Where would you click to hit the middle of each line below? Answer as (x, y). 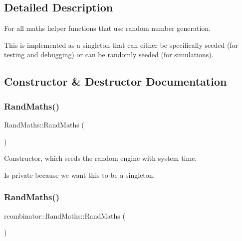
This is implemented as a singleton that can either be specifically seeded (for (121, 45)
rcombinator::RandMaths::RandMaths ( (65, 215)
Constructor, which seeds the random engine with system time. (101, 158)
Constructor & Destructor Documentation (116, 81)
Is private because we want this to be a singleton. (80, 175)
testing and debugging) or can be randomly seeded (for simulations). (109, 55)
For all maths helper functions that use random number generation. (108, 28)
